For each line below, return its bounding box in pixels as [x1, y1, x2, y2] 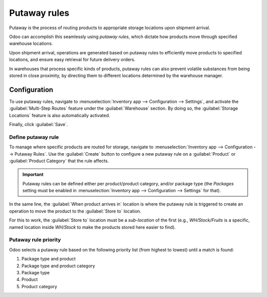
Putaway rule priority [9, 236, 61, 243]
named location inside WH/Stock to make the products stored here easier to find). [9, 224, 176, 230]
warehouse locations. [9, 41, 53, 46]
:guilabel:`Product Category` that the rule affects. [9, 158, 109, 164]
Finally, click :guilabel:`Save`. [9, 121, 68, 127]
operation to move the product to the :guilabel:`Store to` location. [9, 208, 141, 214]
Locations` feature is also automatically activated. [9, 112, 110, 118]
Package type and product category [21, 262, 95, 269]
